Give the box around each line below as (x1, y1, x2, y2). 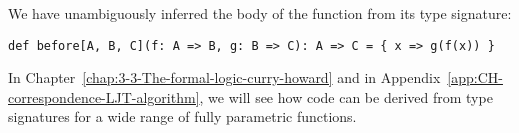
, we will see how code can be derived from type (199, 86, 493, 107)
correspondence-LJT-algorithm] (8, 86, 200, 107)
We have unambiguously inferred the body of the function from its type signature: (8, 3, 512, 23)
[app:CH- (447, 67, 503, 88)
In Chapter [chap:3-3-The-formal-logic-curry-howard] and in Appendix (8, 67, 441, 88)
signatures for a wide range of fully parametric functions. (8, 106, 357, 127)
